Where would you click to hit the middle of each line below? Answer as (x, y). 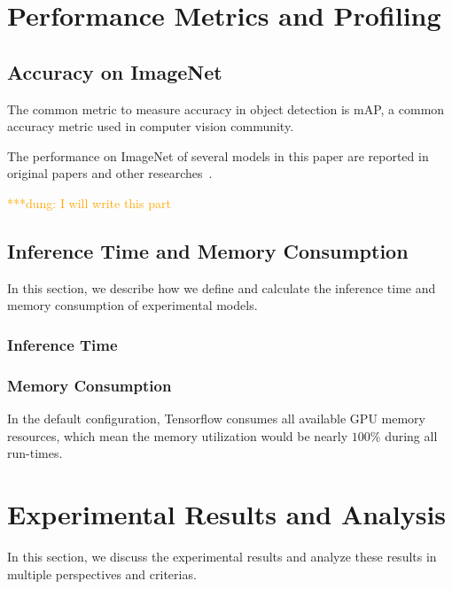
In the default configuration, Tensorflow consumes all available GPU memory (216, 418)
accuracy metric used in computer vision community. (151, 126)
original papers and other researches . (110, 173)
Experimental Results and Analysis (227, 513)
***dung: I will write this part (89, 202)
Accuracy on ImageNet (115, 71)
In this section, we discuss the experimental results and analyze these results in (222, 556)
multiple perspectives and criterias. (102, 573)
